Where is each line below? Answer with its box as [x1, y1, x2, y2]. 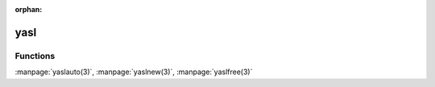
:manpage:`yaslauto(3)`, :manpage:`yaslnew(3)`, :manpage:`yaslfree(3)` [14, 67, 253, 77]
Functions [14, 50, 56, 61]
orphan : [14, 5, 43, 14]
